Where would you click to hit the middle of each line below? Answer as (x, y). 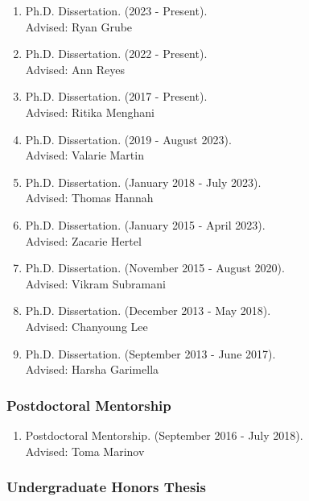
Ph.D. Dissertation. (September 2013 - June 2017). (150, 353)
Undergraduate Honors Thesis (106, 487)
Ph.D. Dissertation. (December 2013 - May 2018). (148, 311)
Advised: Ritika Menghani (90, 112)
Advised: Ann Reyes (75, 69)
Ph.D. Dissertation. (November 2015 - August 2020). (155, 268)
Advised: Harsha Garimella (92, 369)
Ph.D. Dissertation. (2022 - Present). (116, 54)
